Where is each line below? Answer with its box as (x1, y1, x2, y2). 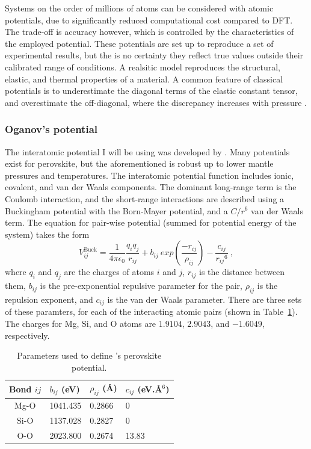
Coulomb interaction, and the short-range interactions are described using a (5, 192, 285, 205)
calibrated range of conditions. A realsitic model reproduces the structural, (5, 60, 280, 73)
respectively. (5, 329, 50, 341)
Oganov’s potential (5, 122, 98, 137)
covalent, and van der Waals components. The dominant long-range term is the (5, 181, 297, 193)
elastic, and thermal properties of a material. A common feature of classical (5, 72, 283, 85)
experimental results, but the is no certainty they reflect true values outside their (5, 49, 304, 61)
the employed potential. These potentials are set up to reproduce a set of (5, 37, 274, 49)
